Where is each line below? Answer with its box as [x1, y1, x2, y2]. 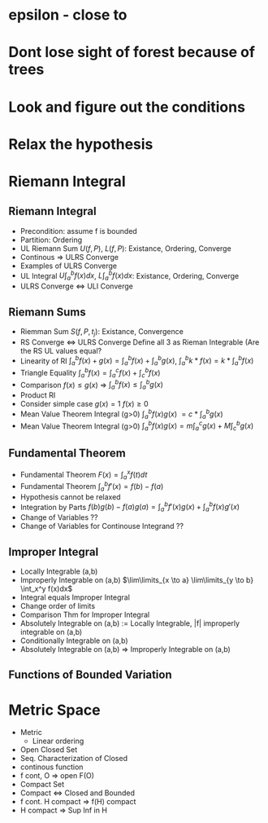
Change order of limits [19, 601, 96, 611]
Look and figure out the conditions [8, 98, 246, 116]
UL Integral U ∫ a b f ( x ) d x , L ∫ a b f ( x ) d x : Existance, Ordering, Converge [19, 269, 240, 283]
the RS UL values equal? [19, 345, 102, 355]
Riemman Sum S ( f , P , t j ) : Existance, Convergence [19, 327, 184, 338]
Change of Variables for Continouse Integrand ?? [19, 522, 184, 531]
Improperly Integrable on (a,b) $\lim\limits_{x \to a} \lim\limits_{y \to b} [19, 575, 254, 585]
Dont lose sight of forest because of [8, 43, 256, 62]
